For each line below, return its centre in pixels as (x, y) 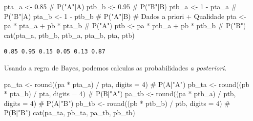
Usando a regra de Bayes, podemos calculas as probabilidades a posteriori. (115, 67)
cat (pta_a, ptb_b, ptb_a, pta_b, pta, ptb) (69, 35)
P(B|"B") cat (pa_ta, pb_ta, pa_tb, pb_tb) (70, 112)
